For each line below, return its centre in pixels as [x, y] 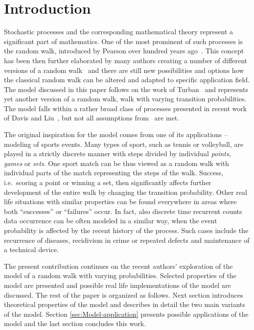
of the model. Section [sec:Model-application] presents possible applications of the [126, 314]
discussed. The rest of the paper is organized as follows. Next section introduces [124, 295]
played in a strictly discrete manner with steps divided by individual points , [117, 153]
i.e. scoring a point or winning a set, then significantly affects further [108, 182]
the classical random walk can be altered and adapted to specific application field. [127, 80]
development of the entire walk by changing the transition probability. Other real [126, 192]
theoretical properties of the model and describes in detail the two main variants [125, 304]
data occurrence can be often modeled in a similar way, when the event [111, 221]
